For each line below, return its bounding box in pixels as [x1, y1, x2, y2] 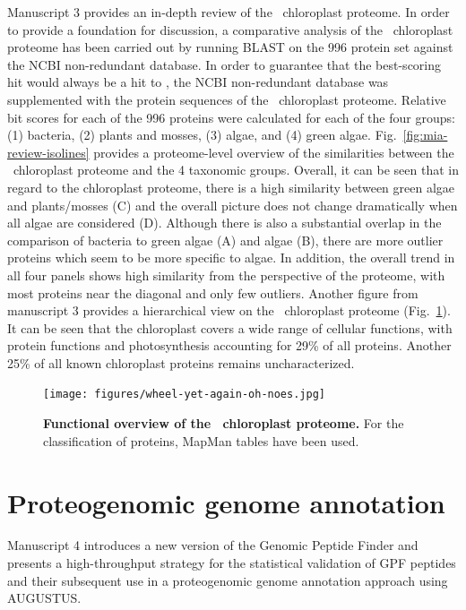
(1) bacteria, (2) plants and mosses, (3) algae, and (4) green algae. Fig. [7, 125, 397, 144]
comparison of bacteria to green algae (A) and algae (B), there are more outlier [7, 230, 444, 249]
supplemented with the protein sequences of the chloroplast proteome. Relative [7, 90, 446, 108]
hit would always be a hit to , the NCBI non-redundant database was [7, 73, 389, 91]
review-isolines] [7, 142, 90, 161]
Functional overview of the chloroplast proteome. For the [43, 414, 404, 433]
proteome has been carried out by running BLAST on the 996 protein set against [7, 38, 453, 56]
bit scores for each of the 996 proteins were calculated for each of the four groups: [7, 107, 455, 126]
